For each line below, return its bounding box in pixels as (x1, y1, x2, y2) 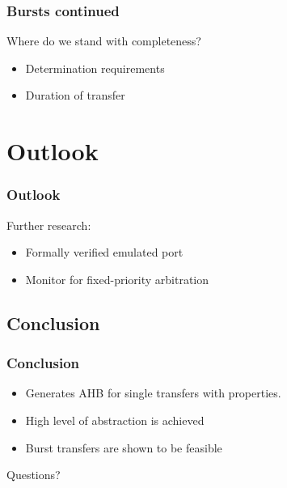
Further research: (6, 216, 91, 233)
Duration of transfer (25, 87, 125, 104)
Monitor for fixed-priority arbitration (25, 270, 209, 287)
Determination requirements (25, 59, 165, 76)
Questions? (6, 466, 61, 483)
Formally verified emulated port (25, 244, 184, 261)
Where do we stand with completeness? (6, 32, 201, 49)
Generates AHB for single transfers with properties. (25, 384, 281, 401)
